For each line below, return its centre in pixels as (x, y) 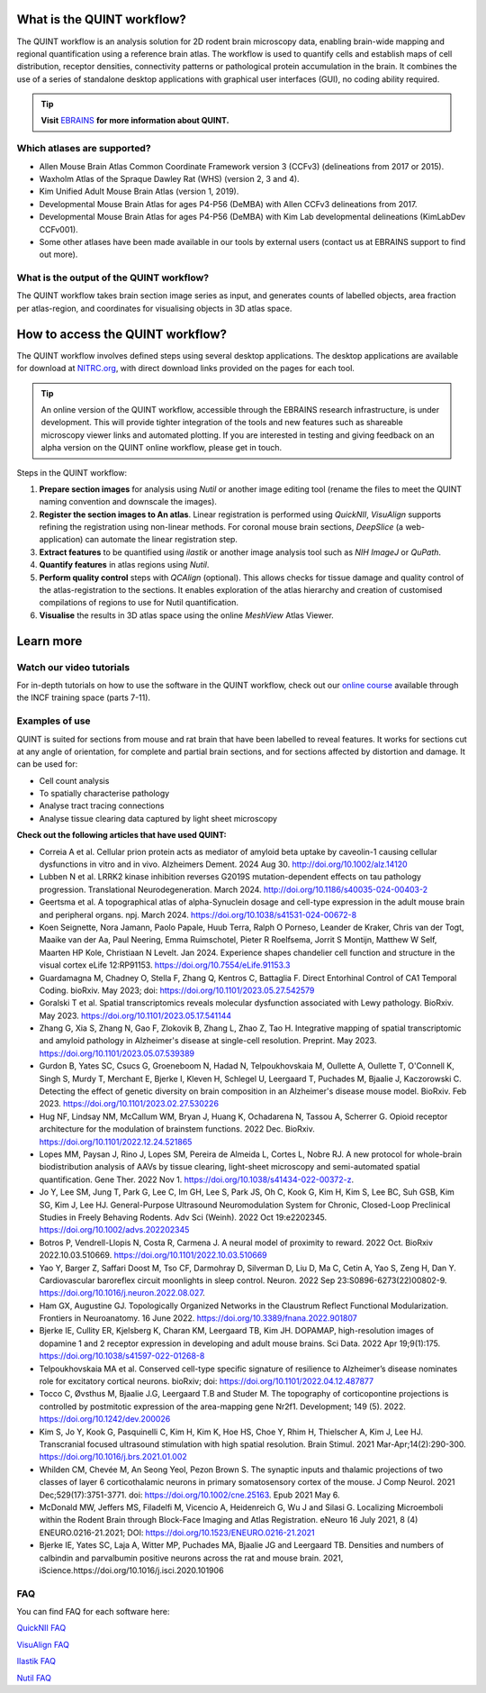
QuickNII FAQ (41, 1628)
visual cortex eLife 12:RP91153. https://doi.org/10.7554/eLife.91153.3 (165, 965)
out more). (58, 255)
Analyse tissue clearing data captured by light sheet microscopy (158, 818)
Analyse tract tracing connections (102, 806)
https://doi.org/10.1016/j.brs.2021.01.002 (113, 1457)
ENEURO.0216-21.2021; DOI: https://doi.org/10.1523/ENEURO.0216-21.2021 (177, 1533)
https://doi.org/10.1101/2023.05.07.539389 (117, 1053)
